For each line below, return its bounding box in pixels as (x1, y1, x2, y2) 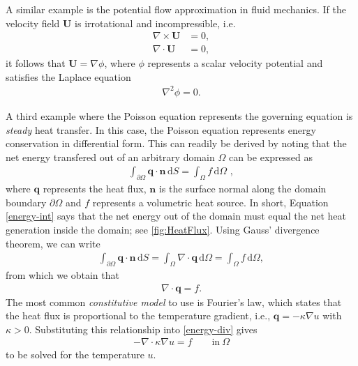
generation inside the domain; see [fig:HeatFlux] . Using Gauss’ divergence (6, 222, 320, 236)
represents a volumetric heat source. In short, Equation (92, 195, 329, 209)
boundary (6, 195, 47, 209)
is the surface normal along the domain (158, 181, 327, 196)
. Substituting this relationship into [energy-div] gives (29, 321, 258, 336)
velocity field (6, 15, 60, 30)
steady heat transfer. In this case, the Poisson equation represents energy (6, 122, 316, 137)
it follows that (6, 56, 66, 70)
